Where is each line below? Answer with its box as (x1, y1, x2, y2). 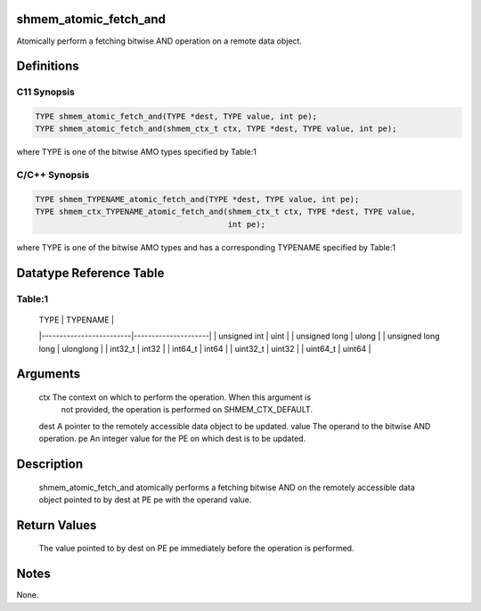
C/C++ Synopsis (16, 169, 90, 182)
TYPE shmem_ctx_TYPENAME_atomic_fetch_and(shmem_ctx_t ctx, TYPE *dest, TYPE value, (35, 207, 416, 217)
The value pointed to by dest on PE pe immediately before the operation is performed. (38, 543, 355, 554)
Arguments (16, 366, 81, 382)
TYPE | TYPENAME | (38, 314, 115, 325)
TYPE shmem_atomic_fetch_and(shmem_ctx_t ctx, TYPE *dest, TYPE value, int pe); (35, 124, 397, 134)
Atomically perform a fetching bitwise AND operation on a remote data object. (16, 36, 303, 46)
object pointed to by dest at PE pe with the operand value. (38, 494, 252, 505)
